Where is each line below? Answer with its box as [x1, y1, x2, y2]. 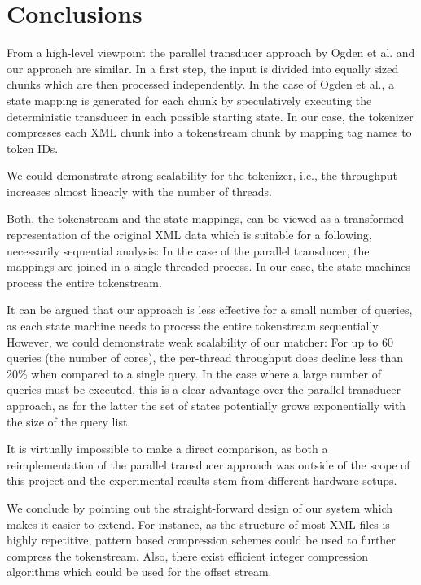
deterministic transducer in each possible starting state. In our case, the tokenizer [7, 107, 414, 124]
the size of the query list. [7, 413, 131, 430]
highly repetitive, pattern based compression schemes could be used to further [7, 531, 396, 548]
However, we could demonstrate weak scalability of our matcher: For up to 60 [7, 333, 393, 350]
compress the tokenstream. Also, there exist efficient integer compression [7, 547, 368, 564]
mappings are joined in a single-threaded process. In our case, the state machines [7, 258, 411, 275]
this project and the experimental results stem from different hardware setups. [7, 472, 397, 489]
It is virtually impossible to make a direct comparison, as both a [7, 440, 328, 457]
